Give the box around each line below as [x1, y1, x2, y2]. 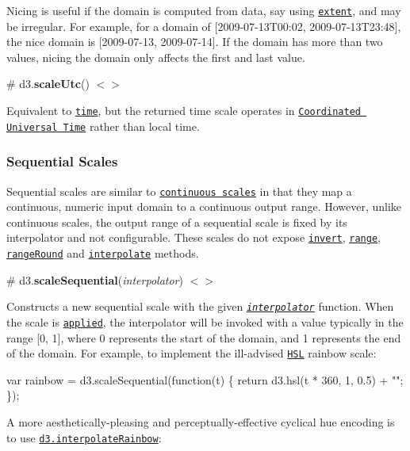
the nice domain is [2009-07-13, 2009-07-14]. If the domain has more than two [6, 33, 383, 50]
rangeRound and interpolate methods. [6, 245, 199, 262]
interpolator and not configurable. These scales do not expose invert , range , [6, 229, 381, 246]
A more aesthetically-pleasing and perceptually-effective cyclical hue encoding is [6, 414, 395, 430]
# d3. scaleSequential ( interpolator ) [6, 271, 183, 288]
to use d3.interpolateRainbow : [6, 429, 162, 445]
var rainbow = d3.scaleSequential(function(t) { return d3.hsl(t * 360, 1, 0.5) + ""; [6, 371, 404, 388]
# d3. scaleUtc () [6, 75, 90, 92]
